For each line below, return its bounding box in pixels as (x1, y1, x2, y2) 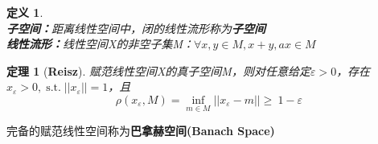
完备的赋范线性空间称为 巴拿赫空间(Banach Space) (6, 122, 275, 139)
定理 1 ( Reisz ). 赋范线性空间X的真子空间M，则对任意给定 (6, 62, 310, 79)
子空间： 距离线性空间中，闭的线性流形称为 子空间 (6, 19, 265, 36)
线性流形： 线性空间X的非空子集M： (6, 35, 194, 52)
